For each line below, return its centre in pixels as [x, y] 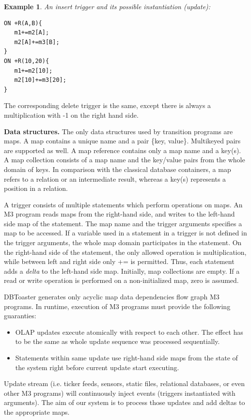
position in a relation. [36, 188]
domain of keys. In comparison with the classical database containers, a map [118, 169]
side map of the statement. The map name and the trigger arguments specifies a [123, 223]
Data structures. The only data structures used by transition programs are [118, 131]
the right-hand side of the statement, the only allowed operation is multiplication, [125, 252]
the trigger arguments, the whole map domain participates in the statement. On [123, 242]
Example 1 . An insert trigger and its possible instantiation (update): [107, 6]
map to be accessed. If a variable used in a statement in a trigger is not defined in [125, 233]
